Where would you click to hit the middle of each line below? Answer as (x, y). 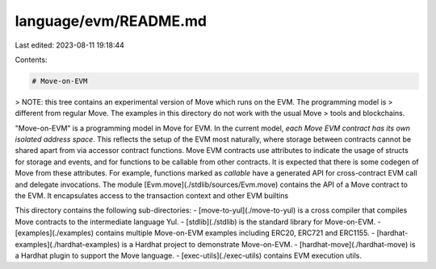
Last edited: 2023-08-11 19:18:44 (70, 45)
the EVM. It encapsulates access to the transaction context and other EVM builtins (152, 196)
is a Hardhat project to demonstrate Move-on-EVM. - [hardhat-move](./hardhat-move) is (268, 244)
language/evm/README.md (111, 21)
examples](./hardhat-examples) (67, 244)
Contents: (31, 60)
